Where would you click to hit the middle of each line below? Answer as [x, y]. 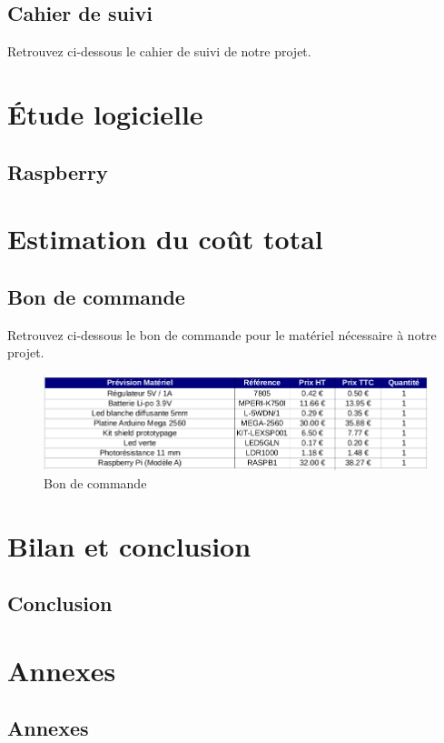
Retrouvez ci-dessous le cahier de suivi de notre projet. [159, 51]
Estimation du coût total [165, 239]
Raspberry [58, 171]
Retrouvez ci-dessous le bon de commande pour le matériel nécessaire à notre [222, 334]
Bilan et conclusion [129, 545]
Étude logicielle [105, 113]
